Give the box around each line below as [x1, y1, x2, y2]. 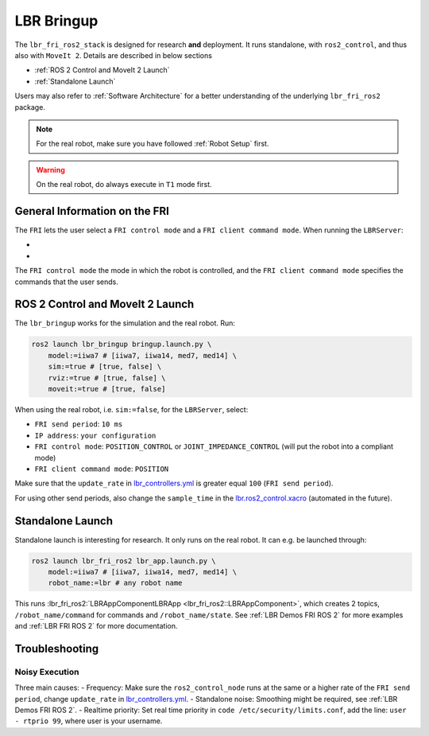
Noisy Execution [14, 666, 79, 677]
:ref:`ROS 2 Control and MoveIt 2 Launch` [34, 65, 170, 75]
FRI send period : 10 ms [34, 419, 123, 429]
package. [14, 102, 45, 111]
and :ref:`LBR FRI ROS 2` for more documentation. [14, 621, 178, 631]
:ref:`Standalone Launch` [34, 76, 116, 86]
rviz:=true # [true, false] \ [48, 373, 166, 382]
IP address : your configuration [34, 430, 157, 440]
